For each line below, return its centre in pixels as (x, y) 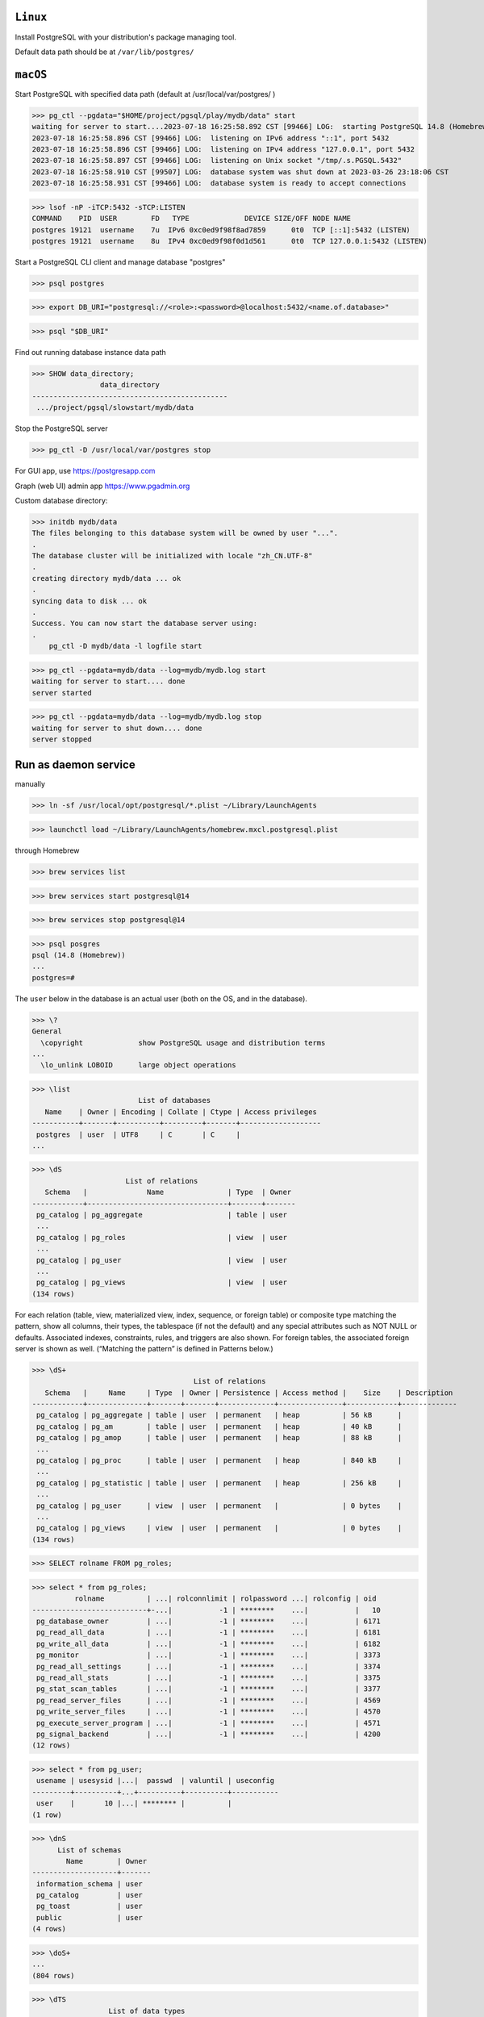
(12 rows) (51, 1746)
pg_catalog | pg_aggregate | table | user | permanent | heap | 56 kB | (219, 1415)
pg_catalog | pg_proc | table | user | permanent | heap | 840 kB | (219, 1461)
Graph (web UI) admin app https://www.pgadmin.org (102, 486)
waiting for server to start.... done (108, 681)
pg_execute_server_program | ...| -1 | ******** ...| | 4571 (209, 1723)
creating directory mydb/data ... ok (106, 578)
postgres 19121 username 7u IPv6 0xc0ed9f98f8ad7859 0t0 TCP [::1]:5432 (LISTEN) (221, 230)
